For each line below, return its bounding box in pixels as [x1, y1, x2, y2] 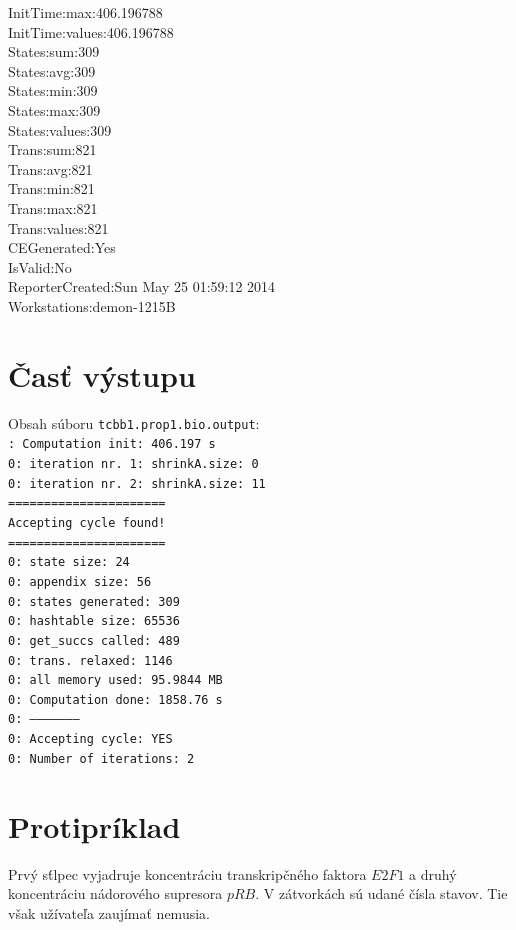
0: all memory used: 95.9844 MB [8, 673, 223, 688]
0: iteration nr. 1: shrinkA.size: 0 [8, 456, 259, 471]
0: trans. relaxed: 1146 [8, 653, 173, 668]
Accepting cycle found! [8, 515, 166, 530]
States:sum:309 [8, 41, 100, 62]
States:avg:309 [8, 60, 96, 81]
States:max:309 [8, 99, 101, 120]
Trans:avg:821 [8, 158, 93, 179]
